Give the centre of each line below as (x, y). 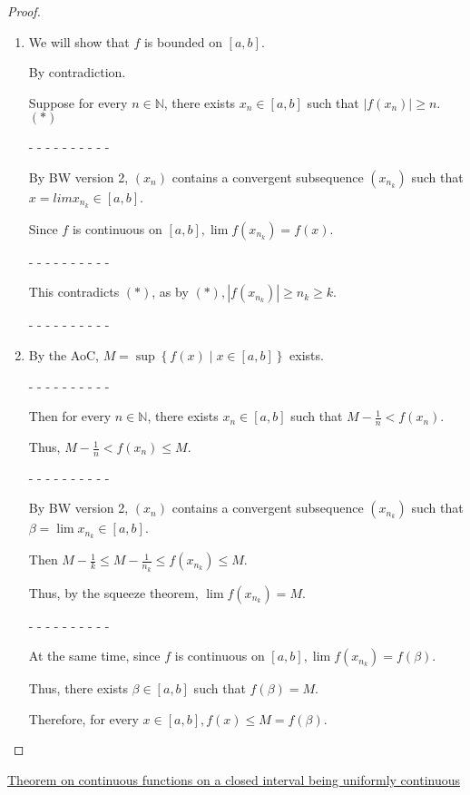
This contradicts (74, 292)
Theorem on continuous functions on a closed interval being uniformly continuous (234, 779)
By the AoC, (64, 355)
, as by (170, 292)
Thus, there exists (78, 688)
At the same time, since (94, 656)
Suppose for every (78, 102)
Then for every (70, 416)
